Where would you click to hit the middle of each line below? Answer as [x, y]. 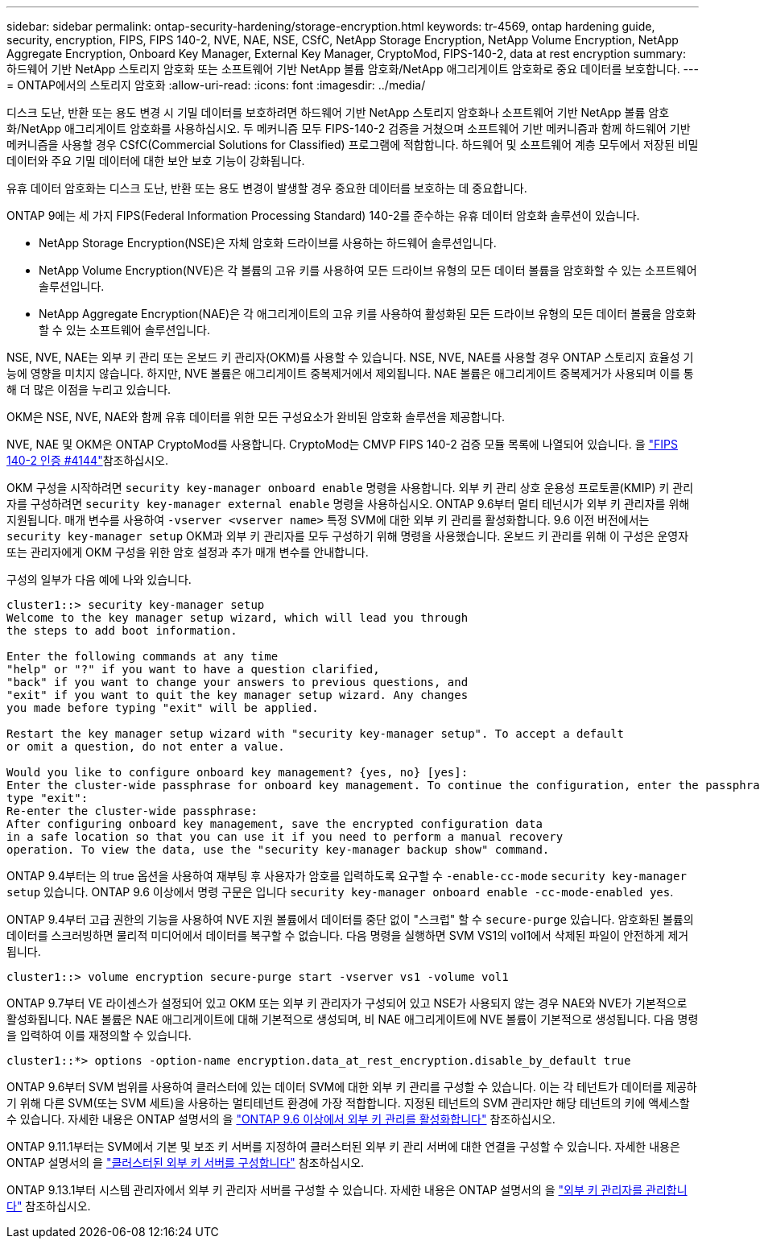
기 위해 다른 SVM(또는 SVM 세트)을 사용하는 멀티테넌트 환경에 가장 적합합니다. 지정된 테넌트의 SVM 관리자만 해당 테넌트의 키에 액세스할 [348, 1103]
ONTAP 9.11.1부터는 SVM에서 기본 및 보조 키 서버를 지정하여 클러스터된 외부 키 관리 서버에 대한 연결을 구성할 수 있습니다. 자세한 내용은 [343, 1146]
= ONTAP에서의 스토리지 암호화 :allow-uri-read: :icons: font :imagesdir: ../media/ [216, 85]
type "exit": [47, 798]
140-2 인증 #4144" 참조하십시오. [87, 460]
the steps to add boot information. [122, 631]
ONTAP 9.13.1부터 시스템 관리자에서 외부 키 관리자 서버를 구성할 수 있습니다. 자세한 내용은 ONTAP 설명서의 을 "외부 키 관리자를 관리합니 [347, 1190]
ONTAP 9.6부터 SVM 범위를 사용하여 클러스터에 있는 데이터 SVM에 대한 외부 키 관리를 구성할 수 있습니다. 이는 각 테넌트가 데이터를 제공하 [352, 1087]
